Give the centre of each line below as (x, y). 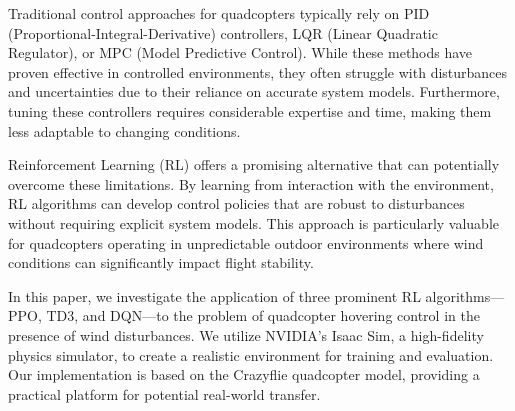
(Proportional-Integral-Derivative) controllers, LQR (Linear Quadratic (223, 32)
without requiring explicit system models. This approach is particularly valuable (254, 222)
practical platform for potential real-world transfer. (164, 393)
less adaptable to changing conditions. (124, 130)
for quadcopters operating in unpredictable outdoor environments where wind (246, 242)
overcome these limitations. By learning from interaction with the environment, (251, 183)
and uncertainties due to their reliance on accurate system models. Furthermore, (254, 91)
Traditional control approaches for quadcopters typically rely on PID (219, 13)
